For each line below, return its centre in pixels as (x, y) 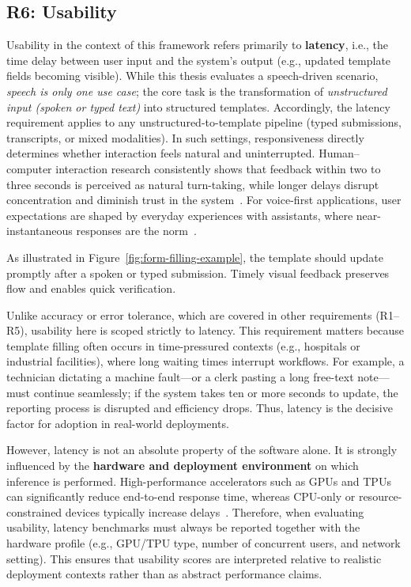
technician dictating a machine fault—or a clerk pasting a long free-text (180, 377)
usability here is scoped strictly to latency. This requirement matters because (217, 330)
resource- (380, 496)
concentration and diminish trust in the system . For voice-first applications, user (204, 200)
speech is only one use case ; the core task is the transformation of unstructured (197, 91)
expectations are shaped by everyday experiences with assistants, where (180, 215)
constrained (34, 511)
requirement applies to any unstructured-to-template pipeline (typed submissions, (204, 122)
